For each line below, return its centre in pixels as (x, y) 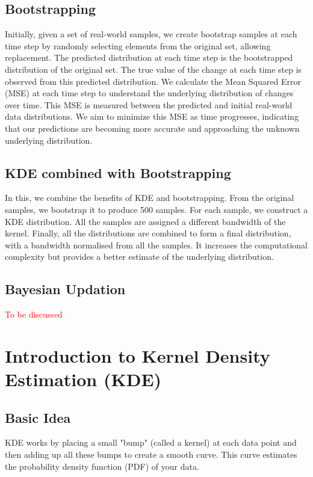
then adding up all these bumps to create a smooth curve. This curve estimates (151, 454)
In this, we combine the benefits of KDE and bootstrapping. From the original (150, 198)
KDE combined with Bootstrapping (118, 172)
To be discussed (34, 314)
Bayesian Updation (65, 289)
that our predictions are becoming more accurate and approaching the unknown (152, 128)
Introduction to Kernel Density (138, 355)
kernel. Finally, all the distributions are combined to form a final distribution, (148, 233)
